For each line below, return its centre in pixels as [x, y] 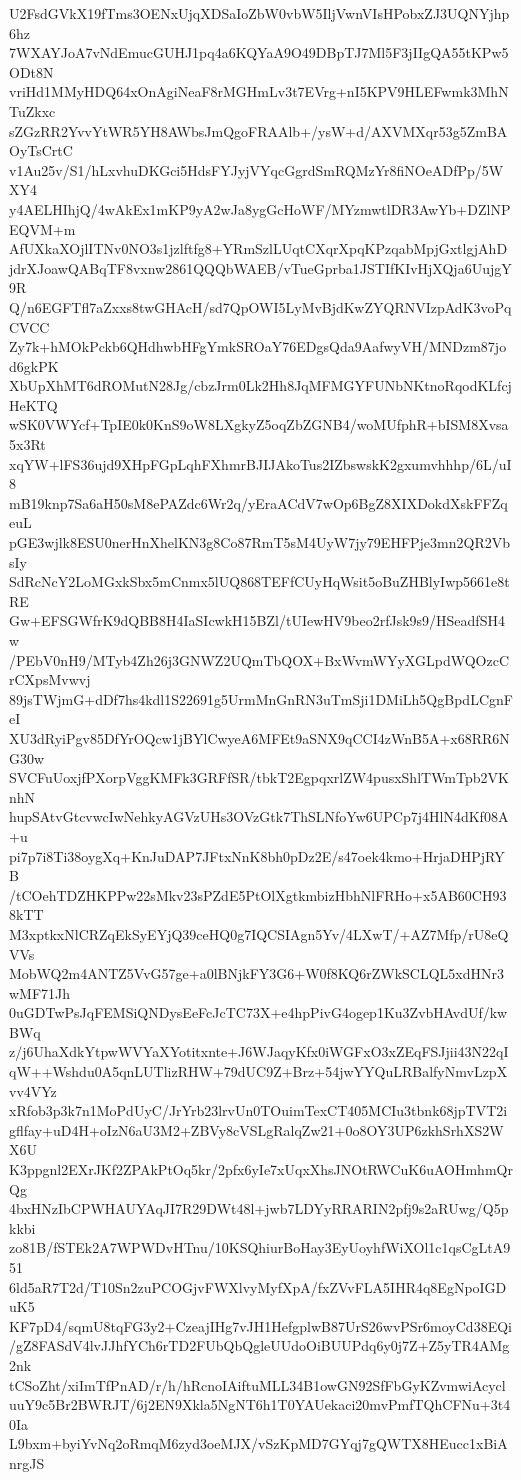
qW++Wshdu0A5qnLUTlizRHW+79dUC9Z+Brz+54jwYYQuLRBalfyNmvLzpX [258, 1071]
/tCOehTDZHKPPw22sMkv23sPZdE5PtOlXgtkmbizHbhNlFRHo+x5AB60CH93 [258, 894]
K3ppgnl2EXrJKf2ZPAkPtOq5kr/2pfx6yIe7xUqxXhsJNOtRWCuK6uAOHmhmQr [261, 1169]
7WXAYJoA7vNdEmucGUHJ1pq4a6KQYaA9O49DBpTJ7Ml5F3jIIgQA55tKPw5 [259, 52]
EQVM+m [42, 228]
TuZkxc [32, 110]
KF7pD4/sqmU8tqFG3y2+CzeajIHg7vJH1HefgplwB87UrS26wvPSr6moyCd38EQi [260, 1325]
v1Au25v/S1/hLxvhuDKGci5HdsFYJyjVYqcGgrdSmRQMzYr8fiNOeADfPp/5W [256, 169]
